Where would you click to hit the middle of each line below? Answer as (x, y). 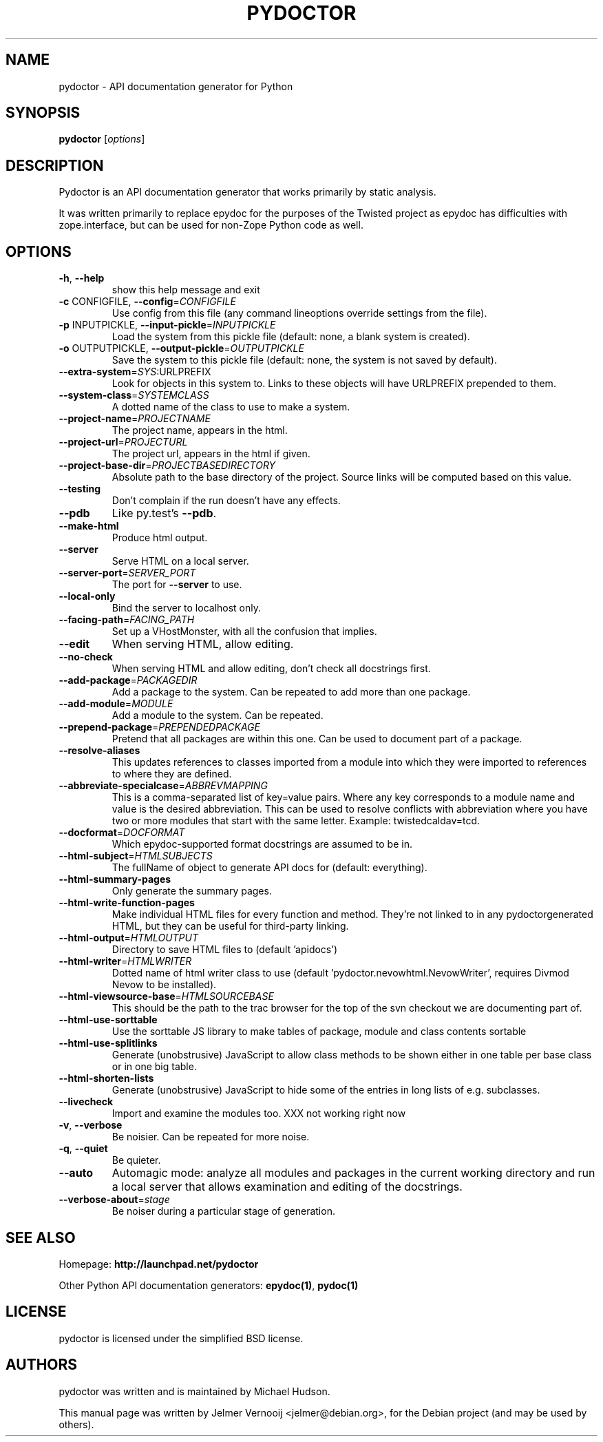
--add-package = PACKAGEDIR (128, 680)
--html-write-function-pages (127, 903)
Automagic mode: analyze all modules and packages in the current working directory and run (353, 1173)
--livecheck (86, 1102)
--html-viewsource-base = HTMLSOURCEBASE (166, 996)
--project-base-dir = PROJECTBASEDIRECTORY (167, 466)
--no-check (86, 657)
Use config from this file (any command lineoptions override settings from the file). (299, 313)
